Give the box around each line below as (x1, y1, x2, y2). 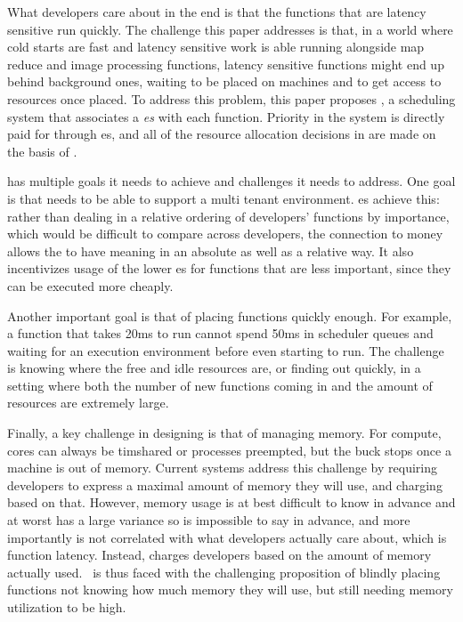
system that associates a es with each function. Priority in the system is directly (7, 107, 445, 125)
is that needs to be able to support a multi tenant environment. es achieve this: (7, 189, 440, 207)
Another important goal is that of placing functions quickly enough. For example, (7, 306, 452, 325)
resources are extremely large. (7, 393, 169, 412)
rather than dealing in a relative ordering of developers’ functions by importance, (7, 206, 450, 225)
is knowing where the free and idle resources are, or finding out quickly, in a (7, 359, 421, 377)
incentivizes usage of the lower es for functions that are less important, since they (7, 259, 451, 278)
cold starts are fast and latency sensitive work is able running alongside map (7, 37, 425, 56)
